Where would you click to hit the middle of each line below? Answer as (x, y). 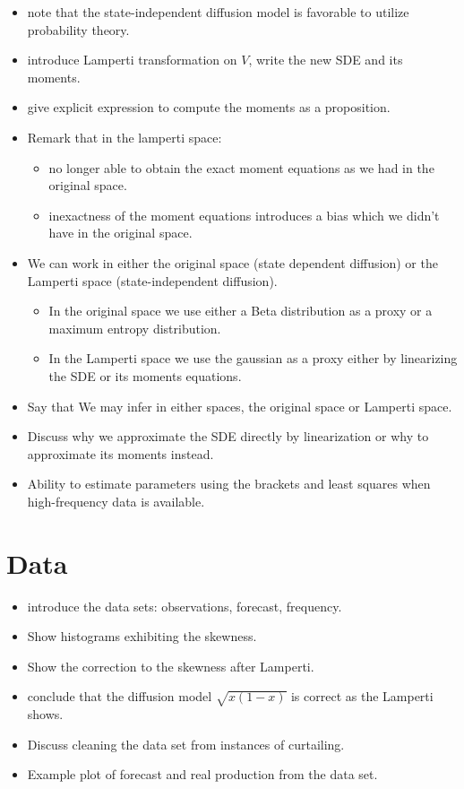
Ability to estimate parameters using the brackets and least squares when (229, 484)
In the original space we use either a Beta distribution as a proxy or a (241, 311)
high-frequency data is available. (116, 501)
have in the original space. (120, 233)
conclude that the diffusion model (120, 696)
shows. (45, 714)
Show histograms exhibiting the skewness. (142, 636)
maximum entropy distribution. (135, 328)
